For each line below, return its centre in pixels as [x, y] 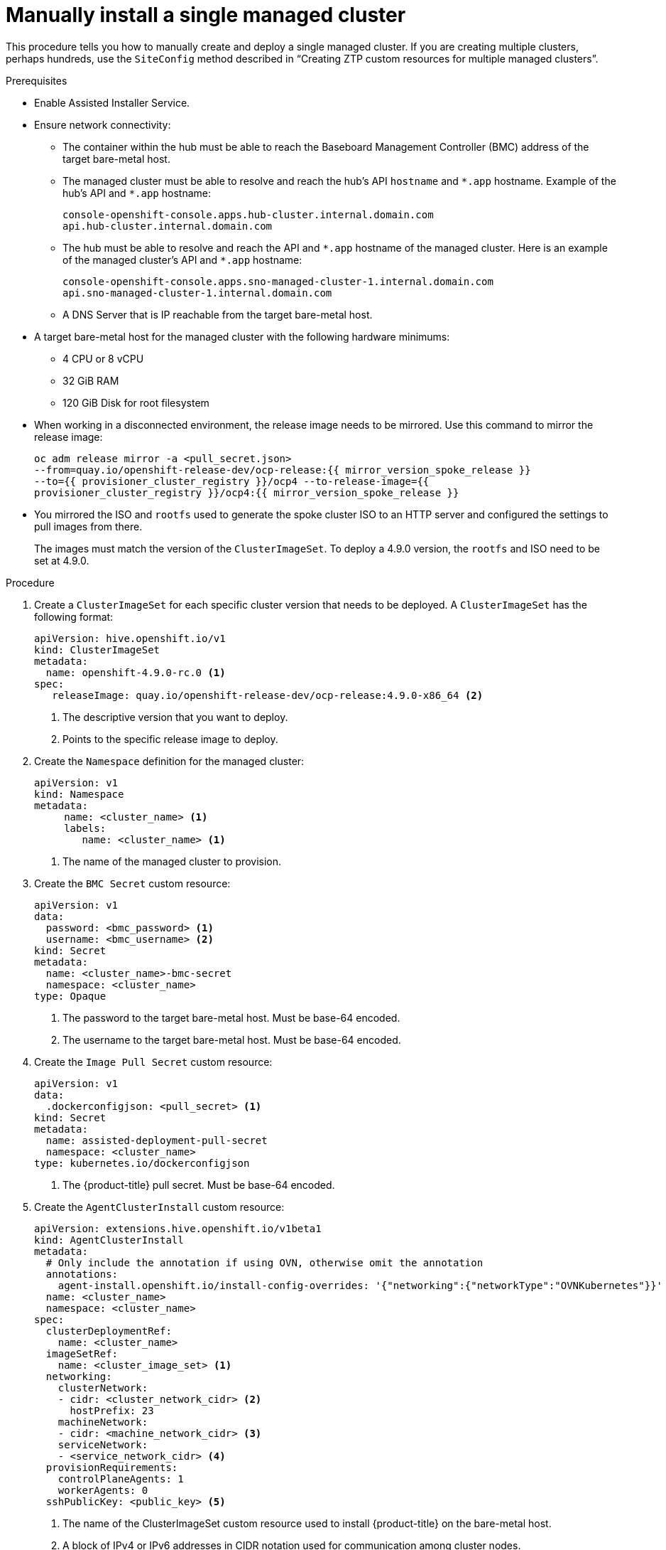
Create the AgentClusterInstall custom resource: [159, 1207]
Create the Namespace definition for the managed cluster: [169, 761]
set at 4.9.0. [62, 560]
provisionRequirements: [112, 1467]
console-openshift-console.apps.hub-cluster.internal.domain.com [248, 214]
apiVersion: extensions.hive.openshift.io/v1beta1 [178, 1228]
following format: [74, 616]
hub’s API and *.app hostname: [137, 193]
